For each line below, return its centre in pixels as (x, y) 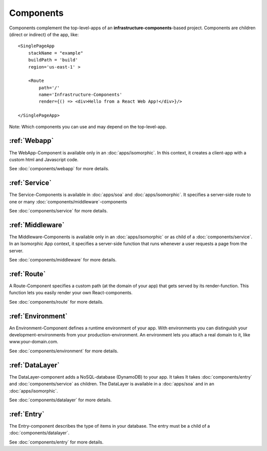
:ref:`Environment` (38, 316)
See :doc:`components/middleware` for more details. (63, 260)
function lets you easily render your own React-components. (71, 293)
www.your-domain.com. (34, 342)
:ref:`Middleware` (37, 225)
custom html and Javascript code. (44, 159)
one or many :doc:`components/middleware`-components (68, 201)
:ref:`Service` (30, 183)
